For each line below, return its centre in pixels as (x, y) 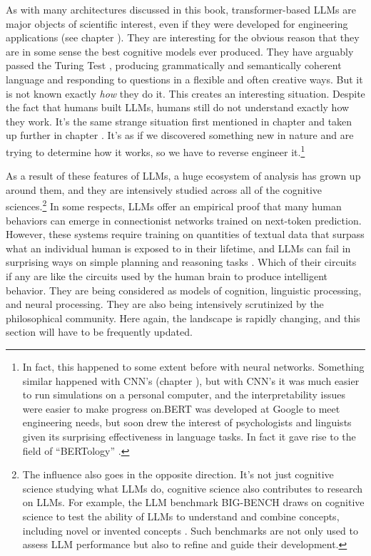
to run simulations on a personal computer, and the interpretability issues (184, 395)
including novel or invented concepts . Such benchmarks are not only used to (190, 530)
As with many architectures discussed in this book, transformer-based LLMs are (181, 9)
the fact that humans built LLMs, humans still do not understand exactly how (178, 107)
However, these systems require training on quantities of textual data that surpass (185, 234)
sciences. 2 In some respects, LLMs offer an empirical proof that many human (174, 205)
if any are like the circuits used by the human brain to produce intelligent (167, 276)
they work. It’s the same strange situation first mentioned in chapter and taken (179, 121)
